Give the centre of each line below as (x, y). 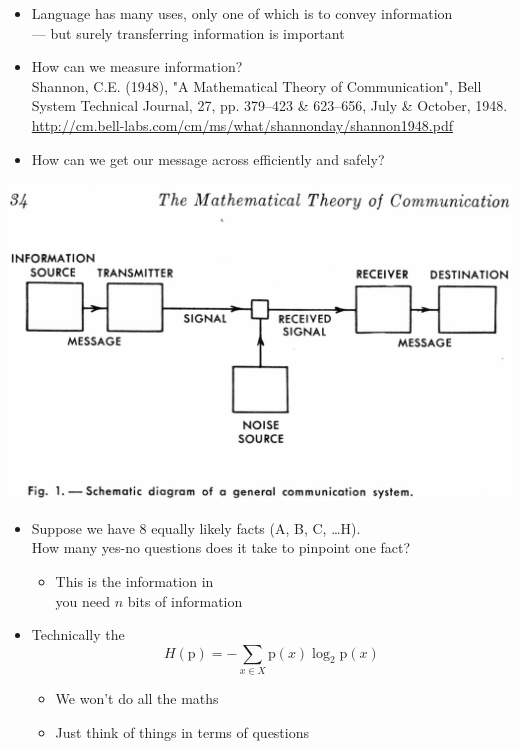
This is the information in (134, 580)
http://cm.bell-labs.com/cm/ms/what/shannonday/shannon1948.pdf (242, 124)
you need (83, 600)
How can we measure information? (137, 66)
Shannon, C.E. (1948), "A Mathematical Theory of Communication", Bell (256, 85)
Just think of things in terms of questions (182, 731)
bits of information (185, 600)
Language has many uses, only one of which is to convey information (242, 13)
